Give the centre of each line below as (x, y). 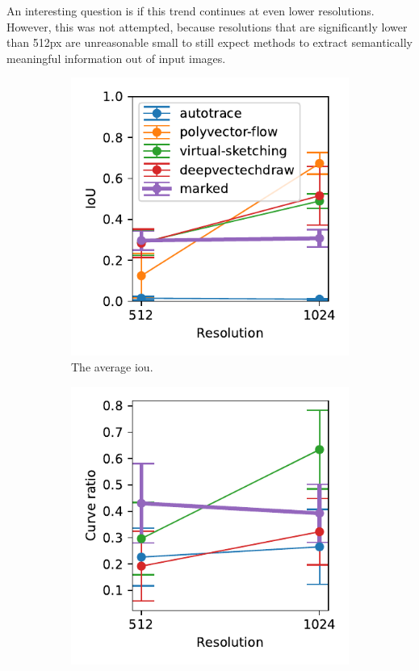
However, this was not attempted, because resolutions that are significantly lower (207, 26)
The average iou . (112, 366)
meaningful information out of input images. (116, 58)
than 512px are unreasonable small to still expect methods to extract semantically (209, 42)
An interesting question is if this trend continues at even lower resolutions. (191, 10)
